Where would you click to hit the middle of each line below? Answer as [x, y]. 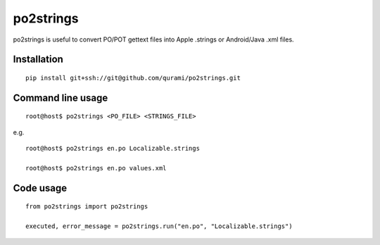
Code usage [40, 188]
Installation [38, 59]
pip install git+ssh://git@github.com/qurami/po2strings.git [133, 78]
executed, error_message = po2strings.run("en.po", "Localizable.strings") [159, 226]
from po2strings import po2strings [87, 207]
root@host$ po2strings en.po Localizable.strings [113, 149]
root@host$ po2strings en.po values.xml [96, 168]
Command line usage [61, 98]
